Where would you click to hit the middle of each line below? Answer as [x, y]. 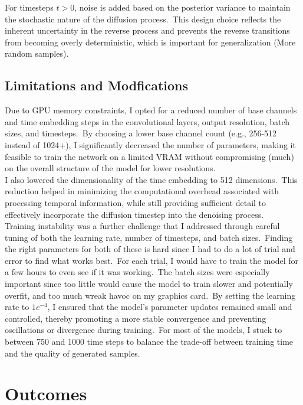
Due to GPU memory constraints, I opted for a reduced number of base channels [151, 110]
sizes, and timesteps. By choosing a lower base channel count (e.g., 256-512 [141, 133]
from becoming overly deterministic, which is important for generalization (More [150, 42]
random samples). [37, 53]
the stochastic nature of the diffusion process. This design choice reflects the [143, 19]
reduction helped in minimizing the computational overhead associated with [142, 191]
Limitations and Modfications [97, 85]
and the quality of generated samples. [73, 353]
